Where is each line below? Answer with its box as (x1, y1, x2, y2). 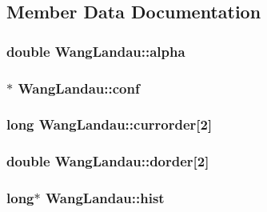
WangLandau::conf (18, 78, 140, 98)
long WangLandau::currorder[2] (6, 114, 213, 134)
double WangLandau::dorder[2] (6, 151, 209, 171)
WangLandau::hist (45, 188, 165, 208)
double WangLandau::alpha (6, 41, 185, 61)
